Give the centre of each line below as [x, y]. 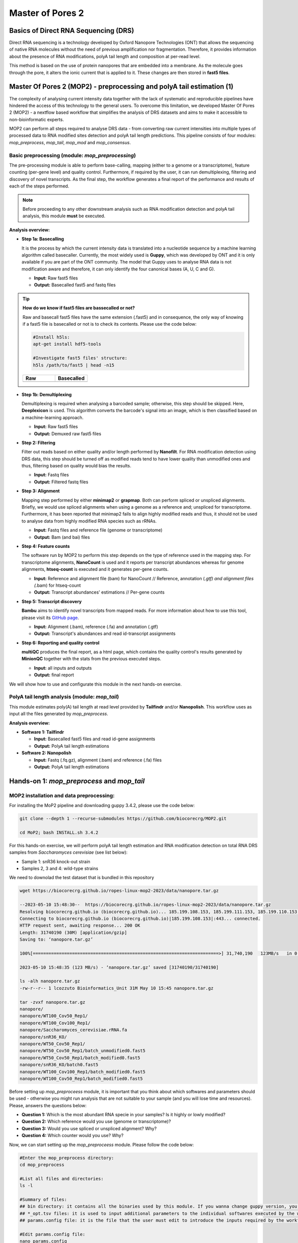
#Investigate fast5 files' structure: [80, 358]
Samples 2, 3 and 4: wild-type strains [60, 868]
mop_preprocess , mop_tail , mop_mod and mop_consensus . [70, 142]
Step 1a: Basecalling [43, 239]
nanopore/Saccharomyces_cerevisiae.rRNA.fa [74, 1030]
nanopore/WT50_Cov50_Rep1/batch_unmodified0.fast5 [83, 1051]
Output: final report [54, 675]
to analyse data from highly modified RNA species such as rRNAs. [89, 521]
